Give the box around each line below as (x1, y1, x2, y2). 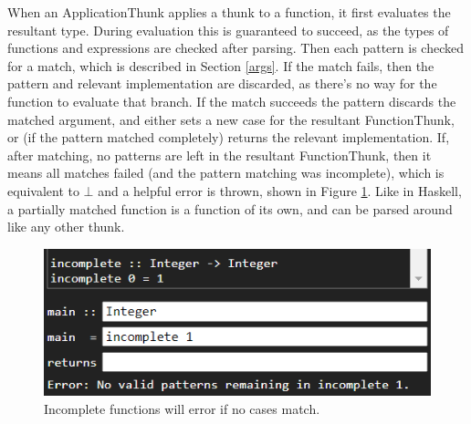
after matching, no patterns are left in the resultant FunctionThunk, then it (7, 145, 432, 164)
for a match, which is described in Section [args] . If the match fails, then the (7, 56, 434, 75)
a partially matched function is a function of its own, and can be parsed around (7, 199, 453, 218)
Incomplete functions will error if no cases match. (44, 398, 320, 418)
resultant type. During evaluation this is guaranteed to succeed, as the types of (7, 20, 449, 39)
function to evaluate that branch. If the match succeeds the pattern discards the (7, 91, 456, 110)
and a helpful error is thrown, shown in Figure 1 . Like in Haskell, (98, 181, 462, 200)
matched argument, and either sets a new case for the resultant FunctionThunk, (7, 109, 455, 129)
